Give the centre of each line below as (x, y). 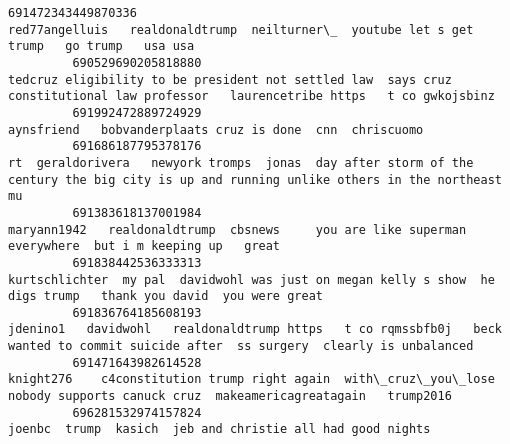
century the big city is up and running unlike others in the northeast (255, 179)
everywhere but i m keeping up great (144, 246)
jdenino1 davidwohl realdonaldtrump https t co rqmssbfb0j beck (255, 329)
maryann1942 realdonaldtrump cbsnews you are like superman (237, 229)
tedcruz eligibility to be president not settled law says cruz (230, 79)
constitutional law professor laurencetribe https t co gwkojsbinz (251, 96)
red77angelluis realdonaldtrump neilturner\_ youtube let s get (241, 29)
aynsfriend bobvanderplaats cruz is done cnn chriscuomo (216, 129)
